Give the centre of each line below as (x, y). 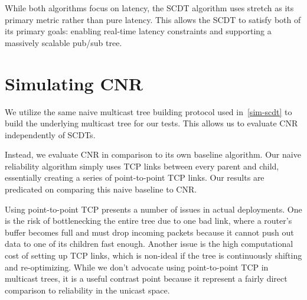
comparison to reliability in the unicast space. (87, 290)
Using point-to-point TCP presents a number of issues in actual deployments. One (153, 209)
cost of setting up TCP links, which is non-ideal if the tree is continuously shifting (153, 255)
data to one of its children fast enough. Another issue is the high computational (149, 244)
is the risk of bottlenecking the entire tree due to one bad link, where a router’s (148, 221)
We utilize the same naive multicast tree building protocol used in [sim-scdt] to (148, 111)
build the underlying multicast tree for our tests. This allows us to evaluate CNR (151, 123)
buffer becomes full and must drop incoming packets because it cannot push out (149, 232)
